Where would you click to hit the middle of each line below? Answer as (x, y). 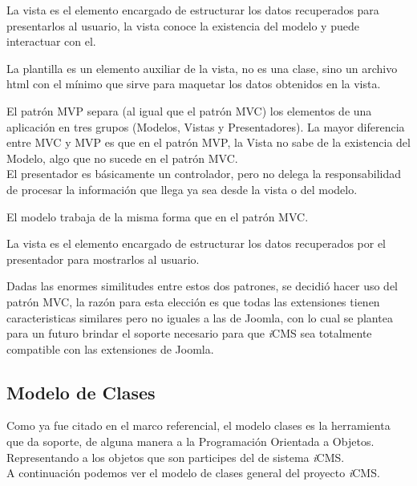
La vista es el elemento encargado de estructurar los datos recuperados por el (196, 243)
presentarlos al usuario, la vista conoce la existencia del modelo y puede (183, 25)
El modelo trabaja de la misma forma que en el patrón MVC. (158, 216)
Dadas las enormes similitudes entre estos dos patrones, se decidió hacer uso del (202, 286)
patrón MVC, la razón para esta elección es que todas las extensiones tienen (193, 301)
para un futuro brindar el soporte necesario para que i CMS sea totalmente (189, 333)
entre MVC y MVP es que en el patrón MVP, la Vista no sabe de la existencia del (208, 142)
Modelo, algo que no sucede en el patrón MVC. (122, 158)
